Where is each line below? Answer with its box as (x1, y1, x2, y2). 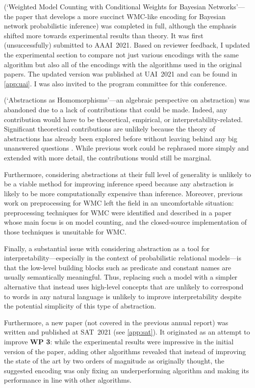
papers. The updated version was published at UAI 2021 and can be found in (4, 69, 237, 79)
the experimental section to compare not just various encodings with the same (4, 49, 239, 59)
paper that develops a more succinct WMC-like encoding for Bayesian (16, 11, 226, 21)
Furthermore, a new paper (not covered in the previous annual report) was (4, 317, 229, 327)
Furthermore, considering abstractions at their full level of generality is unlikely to (4, 169, 251, 179)
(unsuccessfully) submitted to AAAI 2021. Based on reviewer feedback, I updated (4, 40, 250, 50)
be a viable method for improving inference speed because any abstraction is (4, 179, 234, 189)
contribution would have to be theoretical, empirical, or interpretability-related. (4, 114, 243, 124)
